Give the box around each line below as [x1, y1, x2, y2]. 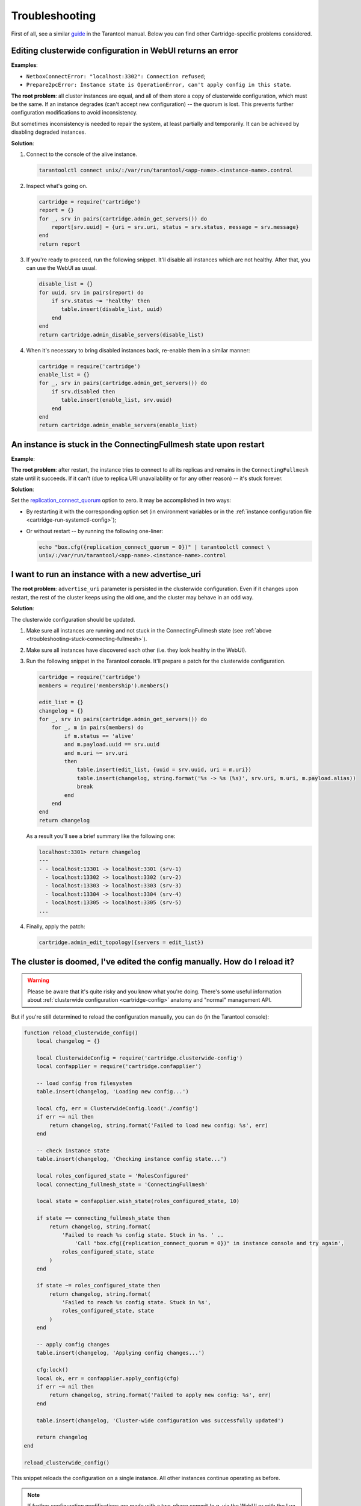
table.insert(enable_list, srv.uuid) [61, 396, 173, 404]
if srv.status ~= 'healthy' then [51, 298, 150, 304]
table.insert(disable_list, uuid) [61, 306, 163, 313]
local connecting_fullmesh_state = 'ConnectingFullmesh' [36, 1181, 208, 1188]
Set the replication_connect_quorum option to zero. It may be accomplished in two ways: [11, 497, 232, 504]
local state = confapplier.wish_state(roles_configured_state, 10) [36, 1198, 240, 1205]
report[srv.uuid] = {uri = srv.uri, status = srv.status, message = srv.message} [51, 223, 299, 231]
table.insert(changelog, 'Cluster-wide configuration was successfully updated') [36, 1417, 284, 1424]
